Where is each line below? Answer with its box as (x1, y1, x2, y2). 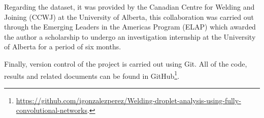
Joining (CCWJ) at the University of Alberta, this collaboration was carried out (4, 11, 254, 22)
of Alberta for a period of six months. (4, 41, 121, 52)
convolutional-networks (16, 105, 87, 115)
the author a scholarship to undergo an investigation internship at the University (4, 31, 256, 42)
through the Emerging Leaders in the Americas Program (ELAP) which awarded (4, 21, 256, 32)
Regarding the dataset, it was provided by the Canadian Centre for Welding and (4, 2, 255, 12)
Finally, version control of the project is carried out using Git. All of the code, (4, 58, 247, 69)
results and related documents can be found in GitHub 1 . (4, 69, 180, 81)
